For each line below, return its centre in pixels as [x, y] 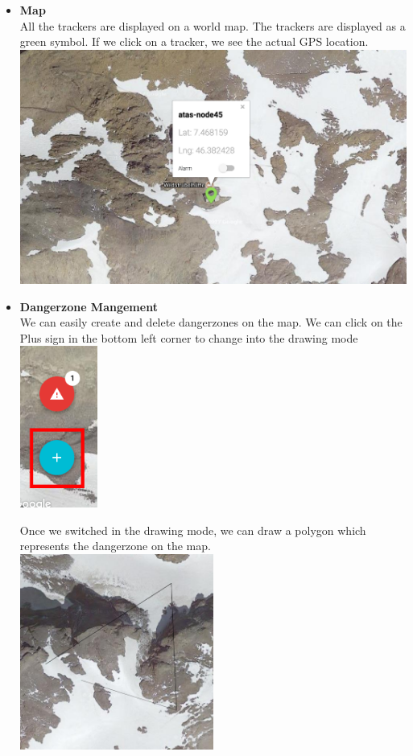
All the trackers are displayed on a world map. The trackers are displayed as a [213, 25]
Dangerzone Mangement [89, 306]
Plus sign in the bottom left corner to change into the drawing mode [189, 337]
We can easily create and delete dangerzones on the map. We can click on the [211, 322]
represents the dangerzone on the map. [115, 546]
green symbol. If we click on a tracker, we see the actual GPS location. [194, 41]
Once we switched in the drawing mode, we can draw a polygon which [193, 530]
